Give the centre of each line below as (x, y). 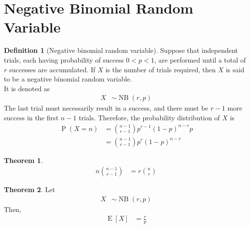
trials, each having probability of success (64, 59)
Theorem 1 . (24, 160)
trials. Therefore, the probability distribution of (149, 117)
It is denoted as (27, 88)
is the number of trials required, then (161, 69)
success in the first (31, 117)
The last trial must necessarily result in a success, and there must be (106, 108)
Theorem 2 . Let (30, 189)
